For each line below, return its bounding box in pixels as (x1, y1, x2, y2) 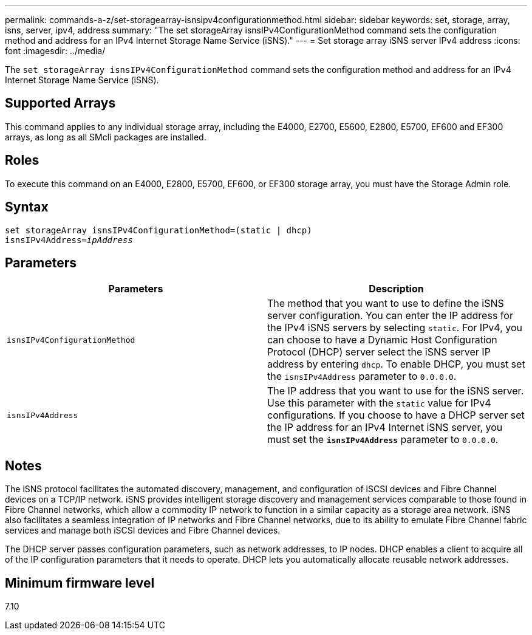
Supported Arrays (5, 95, 116, 111)
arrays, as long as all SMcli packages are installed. (5, 131, 206, 142)
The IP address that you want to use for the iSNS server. (267, 385, 524, 397)
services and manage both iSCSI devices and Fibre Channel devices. (5, 525, 281, 536)
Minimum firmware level (5, 575, 155, 591)
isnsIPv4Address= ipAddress (5, 235, 133, 245)
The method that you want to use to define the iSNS (267, 297, 504, 310)
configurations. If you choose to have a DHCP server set (267, 409, 525, 422)
